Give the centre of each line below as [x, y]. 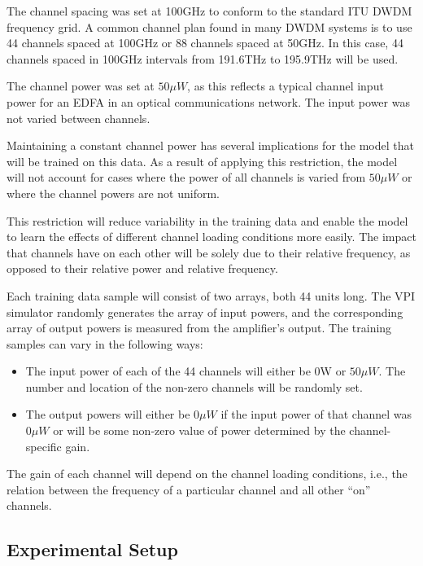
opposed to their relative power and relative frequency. [142, 268]
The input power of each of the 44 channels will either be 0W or [186, 371]
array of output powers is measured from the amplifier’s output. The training [199, 328]
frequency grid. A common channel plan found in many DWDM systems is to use [209, 26]
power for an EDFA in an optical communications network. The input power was [208, 101]
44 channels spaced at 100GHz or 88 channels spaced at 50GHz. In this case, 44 [205, 43]
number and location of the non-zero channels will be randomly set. [194, 386]
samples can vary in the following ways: [105, 343]
